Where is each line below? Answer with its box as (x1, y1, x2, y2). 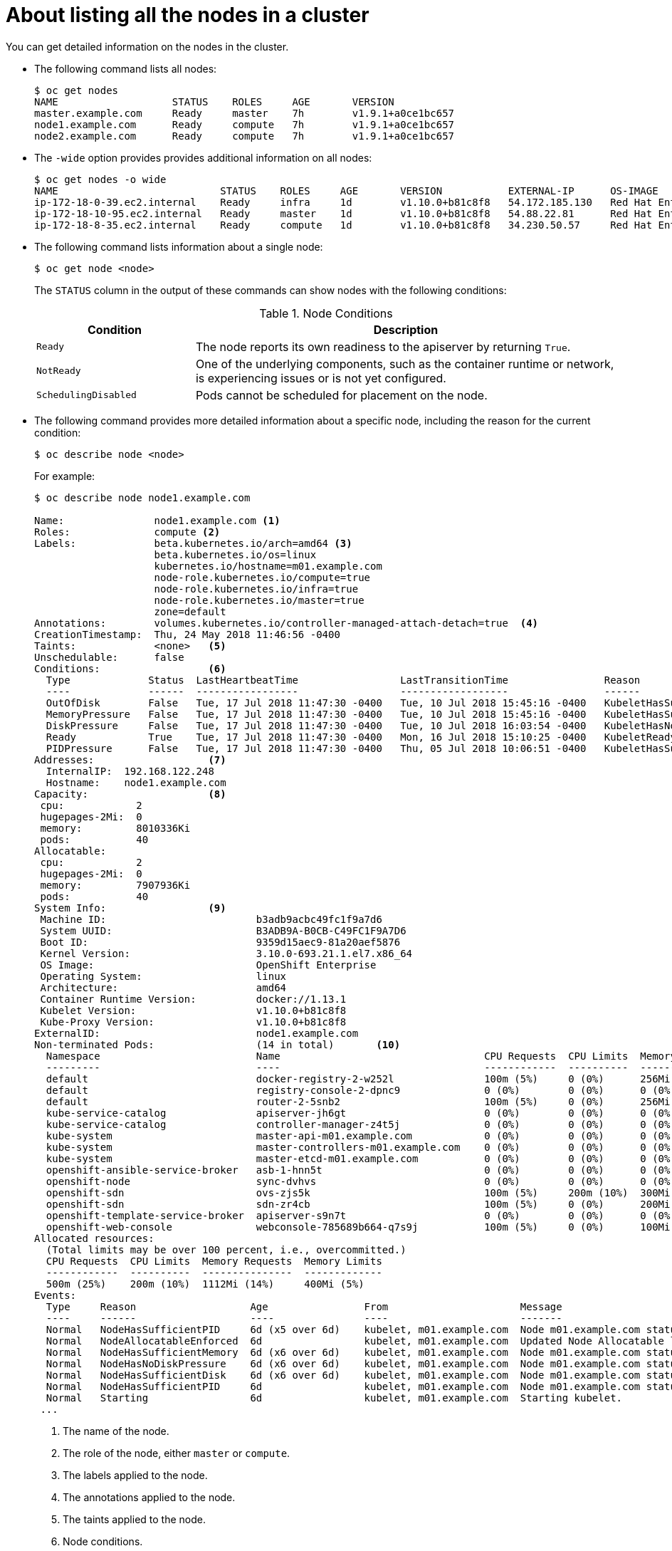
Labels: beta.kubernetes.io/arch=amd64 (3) (34, 537, 352, 549)
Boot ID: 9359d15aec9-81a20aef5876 (40, 936, 401, 948)
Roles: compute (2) (34, 526, 221, 538)
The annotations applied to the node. (63, 1490, 236, 1503)
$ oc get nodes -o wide (34, 173, 167, 185)
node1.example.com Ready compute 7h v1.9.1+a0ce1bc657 (34, 118, 455, 130)
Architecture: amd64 (40, 981, 287, 993)
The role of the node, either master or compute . (63, 1446, 290, 1459)
